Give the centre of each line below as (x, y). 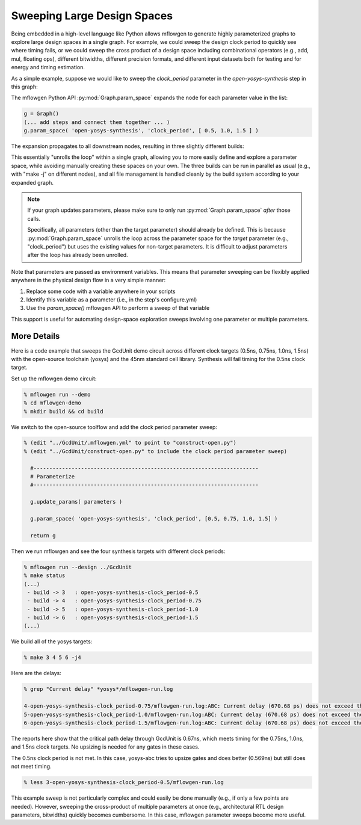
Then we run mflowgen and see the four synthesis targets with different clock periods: (118, 551)
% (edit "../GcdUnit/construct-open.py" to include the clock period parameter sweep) (156, 451)
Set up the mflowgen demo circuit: (54, 379)
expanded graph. (32, 182)
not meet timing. (31, 767)
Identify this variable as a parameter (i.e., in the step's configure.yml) (112, 299)
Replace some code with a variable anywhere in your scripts (101, 291)
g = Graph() (42, 114)
